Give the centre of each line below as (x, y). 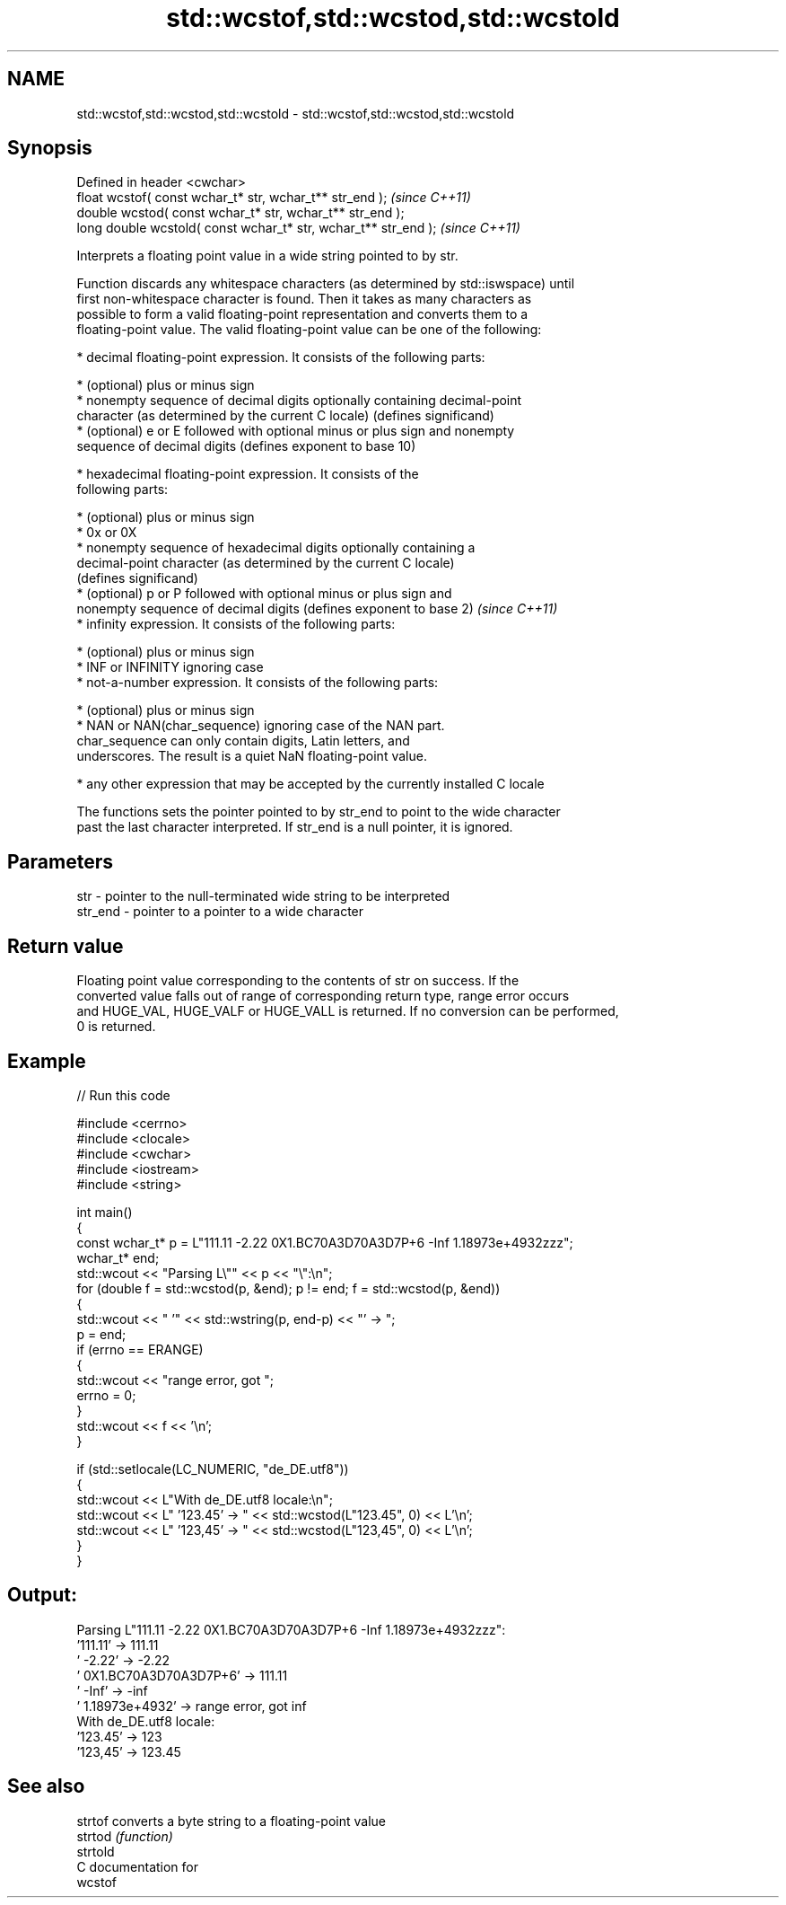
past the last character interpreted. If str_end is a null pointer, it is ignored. (295, 827)
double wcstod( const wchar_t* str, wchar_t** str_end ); (240, 213)
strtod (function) (125, 1836)
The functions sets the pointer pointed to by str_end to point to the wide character (319, 812)
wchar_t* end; (118, 1257)
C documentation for (138, 1866)
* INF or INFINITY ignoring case (170, 667)
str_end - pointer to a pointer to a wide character (220, 912)
